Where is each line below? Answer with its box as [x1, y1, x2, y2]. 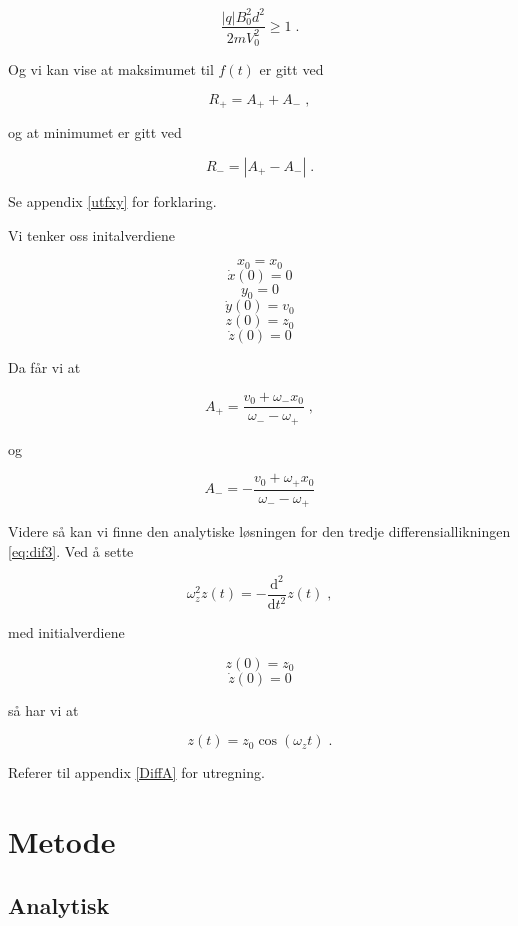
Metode [8, 821, 116, 862]
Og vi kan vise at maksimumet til [8, 59, 214, 80]
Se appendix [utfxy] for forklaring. [8, 191, 217, 211]
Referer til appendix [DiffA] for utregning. [8, 762, 265, 783]
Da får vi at [8, 357, 81, 378]
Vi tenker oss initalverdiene [8, 224, 176, 245]
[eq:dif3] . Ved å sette [8, 540, 134, 561]
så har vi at [8, 699, 79, 720]
